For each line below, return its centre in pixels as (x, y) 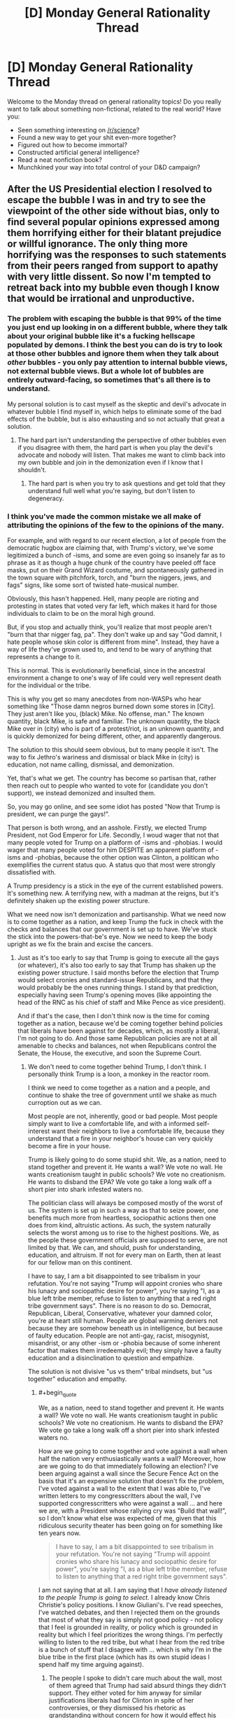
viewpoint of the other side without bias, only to (114, 211)
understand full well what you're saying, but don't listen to (112, 490)
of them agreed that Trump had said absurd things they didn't (137, 1685)
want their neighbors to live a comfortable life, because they (138, 1131)
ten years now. (59, 1533)
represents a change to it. (44, 657)
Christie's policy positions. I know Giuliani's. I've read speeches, (131, 1604)
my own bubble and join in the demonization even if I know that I (110, 462)
